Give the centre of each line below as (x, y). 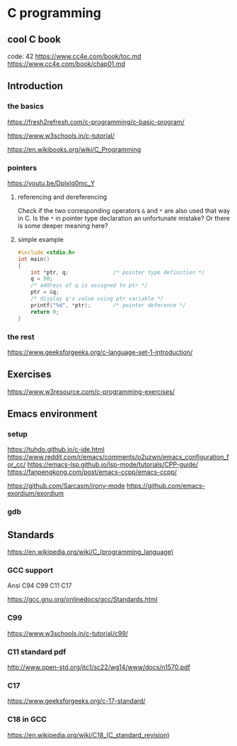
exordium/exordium (36, 493)
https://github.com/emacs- (166, 486)
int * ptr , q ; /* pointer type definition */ (118, 272)
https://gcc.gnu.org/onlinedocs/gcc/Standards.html (82, 599)
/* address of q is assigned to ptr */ (89, 285)
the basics (26, 106)
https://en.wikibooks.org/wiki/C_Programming (74, 149)
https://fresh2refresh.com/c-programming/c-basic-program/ (96, 121)
